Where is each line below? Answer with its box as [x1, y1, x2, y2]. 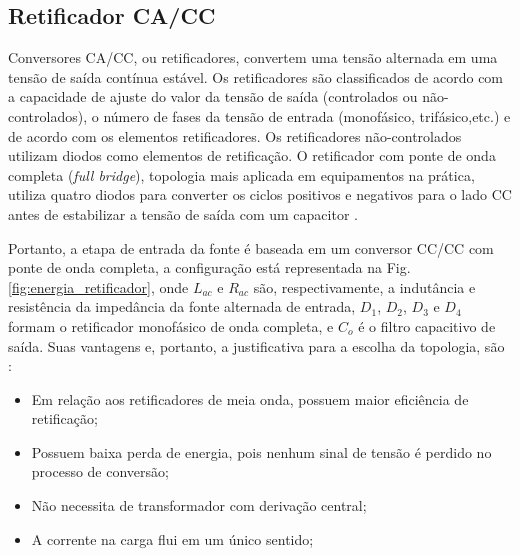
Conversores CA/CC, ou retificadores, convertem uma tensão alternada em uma [8, 47, 498, 68]
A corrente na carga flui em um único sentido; [31, 528, 314, 549]
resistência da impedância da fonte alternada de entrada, [8, 296, 356, 317]
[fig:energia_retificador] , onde [8, 276, 189, 297]
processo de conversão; [31, 461, 169, 482]
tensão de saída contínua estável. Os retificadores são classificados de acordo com [8, 66, 504, 87]
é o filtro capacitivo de [358, 315, 496, 336]
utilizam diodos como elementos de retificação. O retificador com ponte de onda [8, 145, 496, 166]
